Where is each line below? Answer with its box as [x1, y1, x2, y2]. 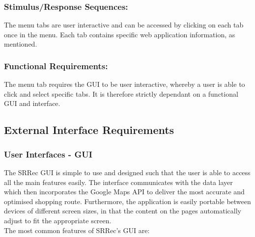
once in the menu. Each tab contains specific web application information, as [4, 29, 235, 39]
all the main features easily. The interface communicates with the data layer [4, 177, 233, 187]
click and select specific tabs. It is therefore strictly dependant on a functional [4, 88, 238, 99]
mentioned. [4, 39, 37, 49]
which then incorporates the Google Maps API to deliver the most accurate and [4, 186, 245, 197]
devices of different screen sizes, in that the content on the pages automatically [4, 206, 242, 216]
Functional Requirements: [4, 59, 108, 72]
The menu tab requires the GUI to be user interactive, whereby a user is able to [4, 79, 245, 89]
